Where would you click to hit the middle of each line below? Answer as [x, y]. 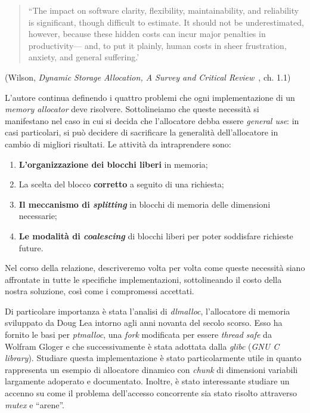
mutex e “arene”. [35, 404]
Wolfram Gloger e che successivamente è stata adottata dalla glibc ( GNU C [142, 346]
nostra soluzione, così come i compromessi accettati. [100, 291]
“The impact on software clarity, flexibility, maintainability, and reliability [164, 10]
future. [31, 247]
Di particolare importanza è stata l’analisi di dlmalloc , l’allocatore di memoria [148, 311]
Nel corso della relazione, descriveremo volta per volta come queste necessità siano [155, 268]
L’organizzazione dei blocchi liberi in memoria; [113, 164]
